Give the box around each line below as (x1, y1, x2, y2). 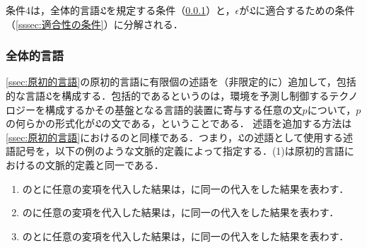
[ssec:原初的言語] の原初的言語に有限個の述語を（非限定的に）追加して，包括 (6, 74, 356, 89)
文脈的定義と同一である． (45, 157, 164, 172)
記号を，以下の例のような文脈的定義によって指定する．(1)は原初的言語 (15, 143, 344, 158)
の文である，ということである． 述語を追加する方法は (101, 116, 352, 131)
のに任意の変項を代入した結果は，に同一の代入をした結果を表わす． (22, 205, 339, 220)
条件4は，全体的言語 (6, 3, 100, 17)
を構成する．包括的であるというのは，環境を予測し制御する (52, 88, 330, 102)
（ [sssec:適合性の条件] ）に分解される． (6, 16, 183, 31)
